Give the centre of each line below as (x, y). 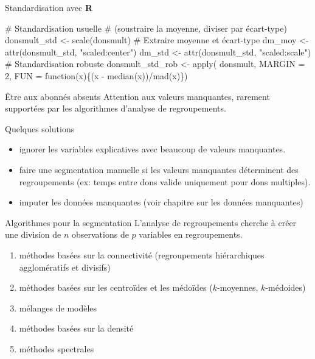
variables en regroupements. (191, 234)
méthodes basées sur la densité (76, 328)
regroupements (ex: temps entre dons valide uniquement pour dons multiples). (165, 181)
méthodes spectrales (57, 348)
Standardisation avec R (49, 7)
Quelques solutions (40, 128)
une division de (33, 234)
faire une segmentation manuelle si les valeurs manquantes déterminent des (159, 169)
